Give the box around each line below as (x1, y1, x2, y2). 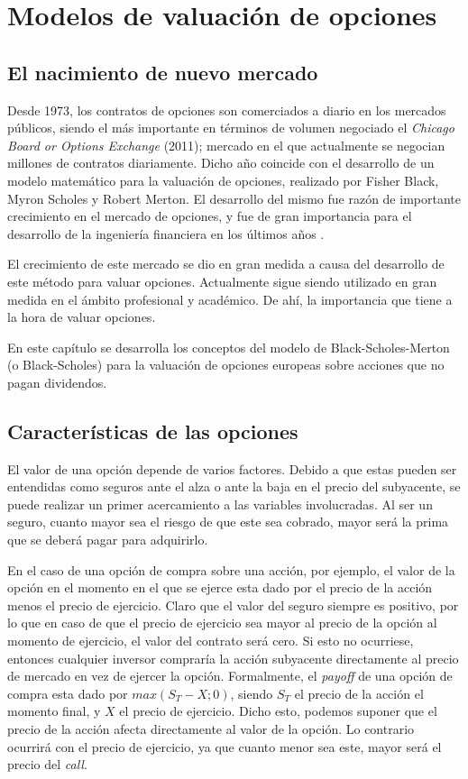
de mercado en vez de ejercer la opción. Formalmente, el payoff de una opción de (7, 666, 453, 685)
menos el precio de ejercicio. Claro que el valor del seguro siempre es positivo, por (7, 595, 459, 614)
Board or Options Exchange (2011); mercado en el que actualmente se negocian (7, 135, 445, 154)
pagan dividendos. (7, 372, 107, 391)
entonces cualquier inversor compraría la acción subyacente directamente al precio (7, 648, 459, 667)
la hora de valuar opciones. (7, 307, 156, 326)
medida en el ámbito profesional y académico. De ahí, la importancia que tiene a (7, 289, 453, 308)
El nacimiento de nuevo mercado (7, 58, 318, 86)
